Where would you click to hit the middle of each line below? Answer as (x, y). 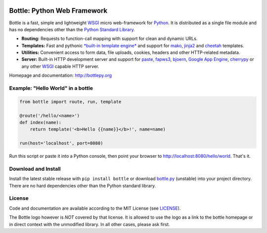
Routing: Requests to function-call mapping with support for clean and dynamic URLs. (110, 39)
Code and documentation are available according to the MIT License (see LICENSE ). (95, 208)
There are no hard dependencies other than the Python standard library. (82, 186)
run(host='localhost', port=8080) (61, 143)
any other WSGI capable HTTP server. (60, 66)
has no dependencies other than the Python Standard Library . (72, 29)
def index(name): (41, 122)
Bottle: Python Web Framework (58, 11)
